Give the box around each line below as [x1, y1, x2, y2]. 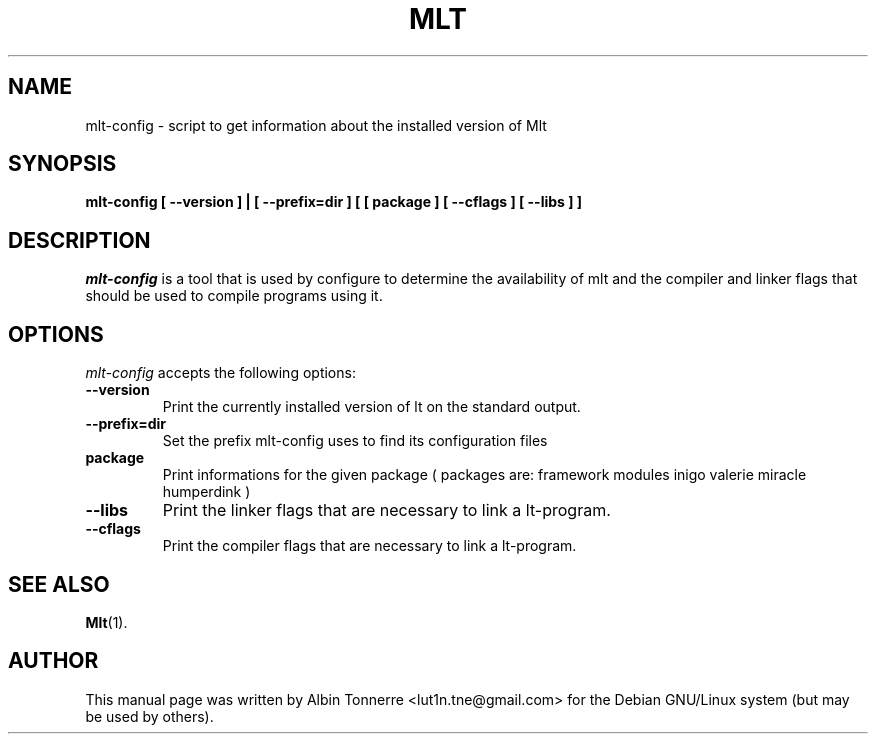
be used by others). [85, 707, 214, 725]
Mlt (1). [85, 613, 128, 631]
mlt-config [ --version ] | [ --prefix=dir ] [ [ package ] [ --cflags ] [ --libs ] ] [85, 193, 583, 211]
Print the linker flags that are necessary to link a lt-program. [162, 500, 611, 521]
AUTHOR [8, 648, 99, 674]
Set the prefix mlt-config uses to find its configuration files [162, 432, 548, 450]
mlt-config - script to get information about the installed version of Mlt [85, 116, 547, 134]
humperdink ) [162, 483, 251, 501]
